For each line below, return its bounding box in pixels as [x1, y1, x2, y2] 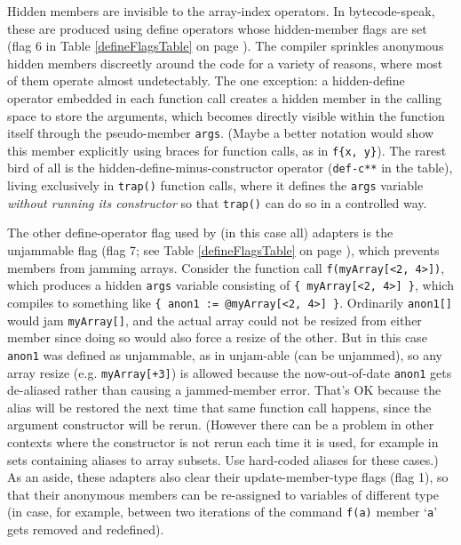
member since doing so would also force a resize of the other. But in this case [7, 328, 427, 347]
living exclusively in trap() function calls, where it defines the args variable [7, 176, 424, 195]
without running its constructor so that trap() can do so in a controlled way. [7, 193, 427, 212]
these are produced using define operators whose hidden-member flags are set [7, 19, 427, 37]
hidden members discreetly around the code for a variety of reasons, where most [7, 53, 443, 72]
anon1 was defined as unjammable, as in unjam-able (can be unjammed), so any [7, 345, 442, 364]
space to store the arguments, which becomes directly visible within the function [7, 106, 445, 124]
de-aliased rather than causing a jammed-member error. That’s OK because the [7, 381, 441, 399]
